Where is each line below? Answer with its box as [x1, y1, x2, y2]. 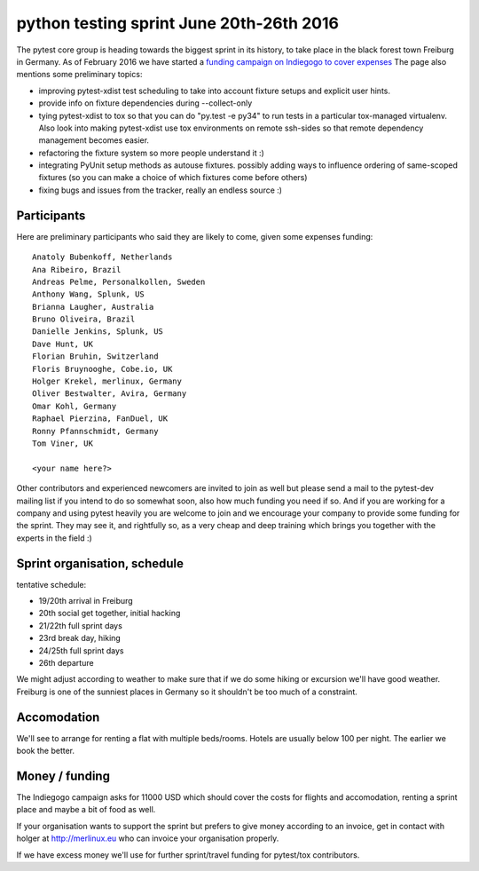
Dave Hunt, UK [32, 338, 93, 349]
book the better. [16, 746, 75, 756]
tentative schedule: [16, 579, 87, 590]
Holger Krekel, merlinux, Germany [32, 376, 182, 386]
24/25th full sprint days [38, 645, 124, 656]
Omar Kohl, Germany [32, 400, 117, 411]
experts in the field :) [16, 533, 92, 543]
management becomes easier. [38, 135, 150, 146]
